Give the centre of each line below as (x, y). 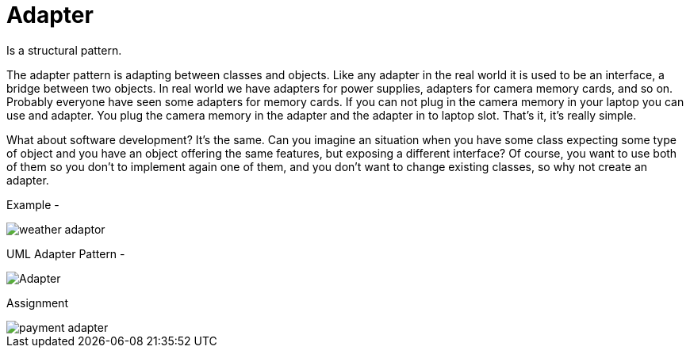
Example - (33, 204)
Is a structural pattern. (64, 50)
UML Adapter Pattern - (66, 253)
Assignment (37, 303)
